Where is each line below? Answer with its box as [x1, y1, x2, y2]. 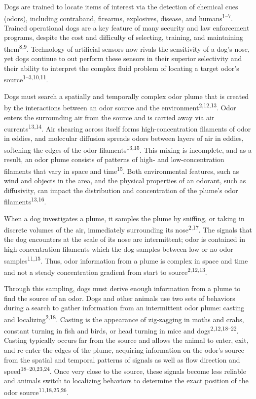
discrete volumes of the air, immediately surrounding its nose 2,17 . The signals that [4, 223, 252, 234]
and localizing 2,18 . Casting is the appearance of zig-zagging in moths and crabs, [4, 312, 244, 324]
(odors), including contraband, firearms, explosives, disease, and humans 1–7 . [4, 11, 233, 23]
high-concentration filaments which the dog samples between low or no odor [4, 243, 233, 254]
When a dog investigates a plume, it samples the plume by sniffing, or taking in [4, 213, 245, 223]
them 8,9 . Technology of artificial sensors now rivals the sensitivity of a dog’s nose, [4, 42, 250, 54]
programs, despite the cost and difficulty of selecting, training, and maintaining [4, 32, 244, 42]
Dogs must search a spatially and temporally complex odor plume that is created [4, 91, 249, 101]
